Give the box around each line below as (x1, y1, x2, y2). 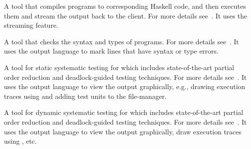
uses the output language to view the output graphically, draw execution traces (4, 126, 242, 136)
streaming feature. (4, 20, 58, 30)
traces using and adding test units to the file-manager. (4, 91, 167, 101)
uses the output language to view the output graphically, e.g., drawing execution (4, 81, 245, 92)
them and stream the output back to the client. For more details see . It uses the (4, 10, 247, 20)
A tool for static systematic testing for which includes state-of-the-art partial (4, 62, 234, 72)
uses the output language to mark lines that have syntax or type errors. (4, 46, 219, 56)
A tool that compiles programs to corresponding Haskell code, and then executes (4, 1, 246, 11)
